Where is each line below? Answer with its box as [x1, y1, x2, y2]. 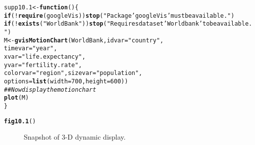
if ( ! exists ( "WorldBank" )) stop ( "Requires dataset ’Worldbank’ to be [4, 20, 217, 28]
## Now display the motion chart [4, 86, 97, 93]
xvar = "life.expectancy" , [4, 53, 86, 60]
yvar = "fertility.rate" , [4, 61, 82, 69]
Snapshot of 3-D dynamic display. [24, 132, 126, 142]
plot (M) [4, 94, 29, 102]
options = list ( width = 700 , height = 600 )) [4, 77, 128, 85]
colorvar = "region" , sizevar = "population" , [4, 70, 143, 77]
